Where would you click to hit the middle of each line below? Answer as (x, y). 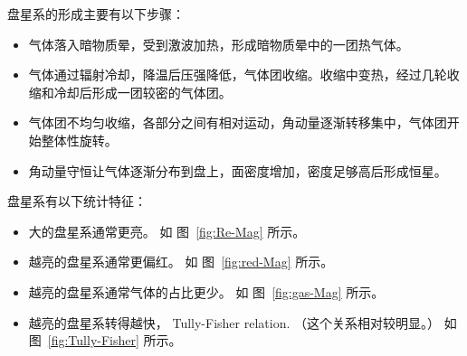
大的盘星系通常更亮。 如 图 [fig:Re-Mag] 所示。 (167, 231)
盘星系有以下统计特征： (77, 201)
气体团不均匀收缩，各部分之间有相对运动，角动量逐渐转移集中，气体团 (238, 122)
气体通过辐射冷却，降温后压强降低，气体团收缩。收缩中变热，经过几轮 (238, 75)
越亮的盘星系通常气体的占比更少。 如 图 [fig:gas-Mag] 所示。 (206, 291)
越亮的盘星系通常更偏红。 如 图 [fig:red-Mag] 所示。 (181, 262)
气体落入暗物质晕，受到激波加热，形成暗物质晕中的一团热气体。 (219, 44)
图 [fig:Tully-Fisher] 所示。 (105, 340)
